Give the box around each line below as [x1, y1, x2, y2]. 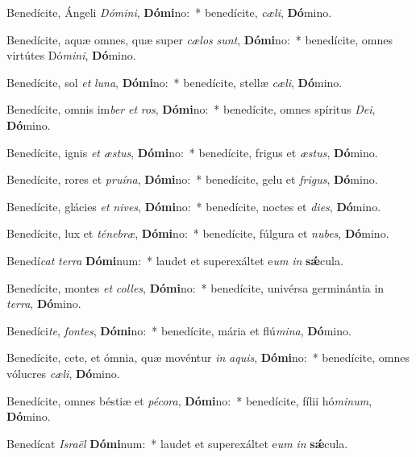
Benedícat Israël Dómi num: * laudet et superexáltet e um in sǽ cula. [6, 434, 348, 451]
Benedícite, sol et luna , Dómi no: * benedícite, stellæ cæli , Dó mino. [6, 73, 343, 90]
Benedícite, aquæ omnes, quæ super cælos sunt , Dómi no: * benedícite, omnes [6, 31, 393, 48]
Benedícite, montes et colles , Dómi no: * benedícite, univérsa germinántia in [6, 279, 385, 296]
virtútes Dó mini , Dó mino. [6, 47, 136, 64]
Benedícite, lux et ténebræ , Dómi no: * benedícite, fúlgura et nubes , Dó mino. [6, 225, 389, 242]
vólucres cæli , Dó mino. [6, 364, 120, 381]
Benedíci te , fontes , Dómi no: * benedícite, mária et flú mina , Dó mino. [6, 322, 352, 339]
